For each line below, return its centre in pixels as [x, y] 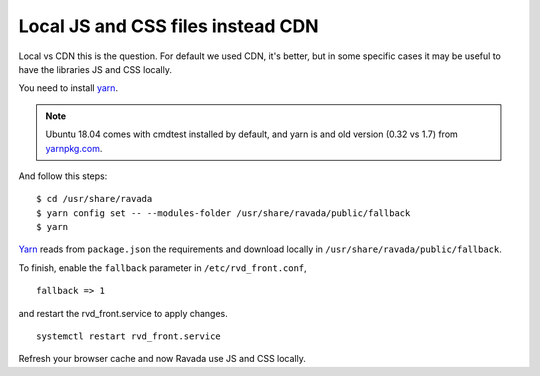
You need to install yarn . [68, 88]
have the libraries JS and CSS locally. [95, 69]
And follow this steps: [63, 176]
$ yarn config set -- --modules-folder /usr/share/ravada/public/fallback [223, 213]
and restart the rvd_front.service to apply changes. [123, 313]
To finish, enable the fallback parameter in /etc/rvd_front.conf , [162, 267]
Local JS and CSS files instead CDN [168, 26]
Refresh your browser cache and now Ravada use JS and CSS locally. [162, 359]
